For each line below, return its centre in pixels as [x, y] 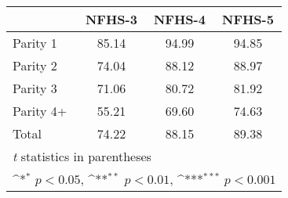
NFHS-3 [111, 19]
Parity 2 [35, 65]
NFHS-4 [179, 19]
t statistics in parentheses [82, 156]
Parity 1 [35, 43]
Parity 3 [35, 88]
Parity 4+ [40, 111]
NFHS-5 [248, 19]
